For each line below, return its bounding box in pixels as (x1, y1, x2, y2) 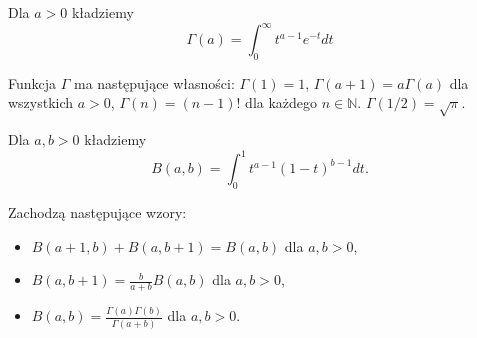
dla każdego (245, 92, 318, 113)
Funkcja (8, 72, 57, 93)
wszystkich (8, 92, 74, 113)
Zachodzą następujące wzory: (8, 202, 187, 223)
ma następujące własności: (74, 72, 235, 93)
